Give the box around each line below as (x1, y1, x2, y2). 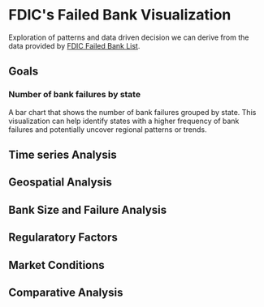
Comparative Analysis (8, 285, 123, 299)
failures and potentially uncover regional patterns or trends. (8, 124, 207, 134)
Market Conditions (8, 258, 106, 272)
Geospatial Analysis (8, 176, 112, 190)
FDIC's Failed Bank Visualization (8, 6, 232, 24)
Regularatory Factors (8, 231, 118, 245)
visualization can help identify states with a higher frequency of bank (8, 116, 240, 126)
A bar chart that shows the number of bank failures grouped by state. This (8, 107, 257, 117)
